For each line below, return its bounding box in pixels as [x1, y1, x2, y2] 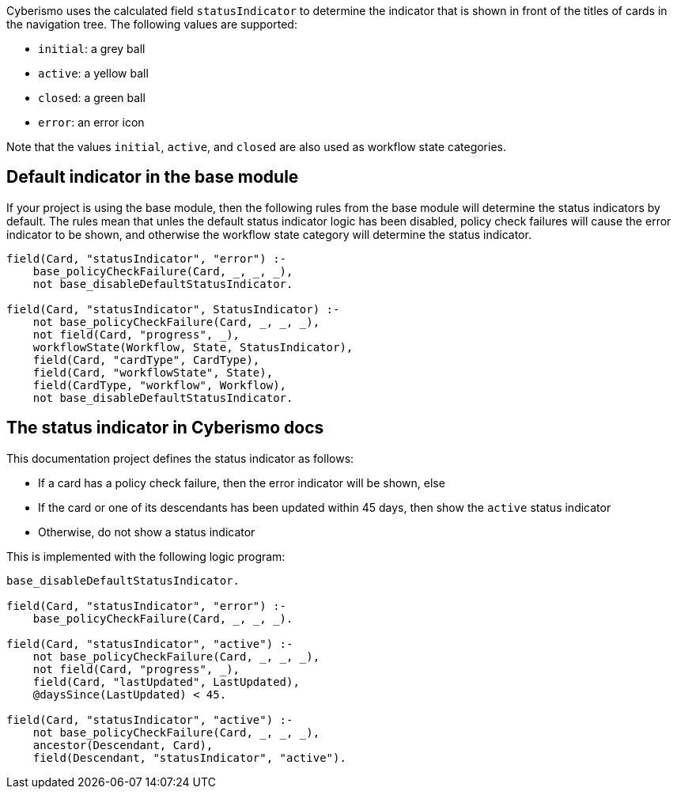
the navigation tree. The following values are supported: [6, 17, 297, 31]
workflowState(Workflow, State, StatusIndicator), [32, 340, 354, 354]
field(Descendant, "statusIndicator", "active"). [32, 751, 346, 764]
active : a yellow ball [38, 66, 149, 80]
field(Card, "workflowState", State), [32, 365, 274, 379]
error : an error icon [38, 115, 145, 129]
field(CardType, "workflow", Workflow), [32, 378, 287, 392]
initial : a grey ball [38, 42, 146, 55]
